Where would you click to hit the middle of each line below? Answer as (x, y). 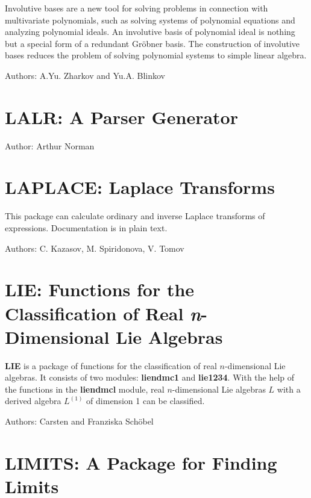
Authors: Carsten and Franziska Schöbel (79, 421)
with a (289, 389)
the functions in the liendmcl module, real (85, 389)
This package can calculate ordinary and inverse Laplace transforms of (135, 216)
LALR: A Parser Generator (121, 117)
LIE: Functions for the (100, 289)
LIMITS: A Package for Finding (141, 462)
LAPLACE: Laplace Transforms (140, 187)
